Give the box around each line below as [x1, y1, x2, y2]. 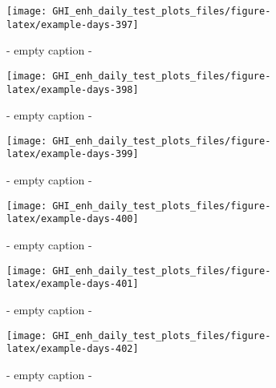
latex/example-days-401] [6, 278, 139, 290]
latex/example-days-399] [6, 148, 139, 160]
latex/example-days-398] [6, 83, 139, 95]
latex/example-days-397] [6, 18, 139, 30]
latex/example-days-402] [6, 343, 139, 355]
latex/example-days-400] [6, 213, 139, 225]
